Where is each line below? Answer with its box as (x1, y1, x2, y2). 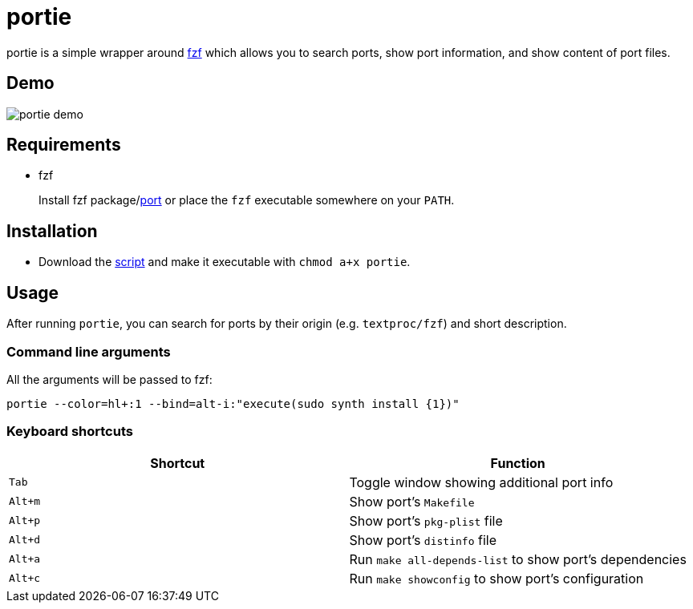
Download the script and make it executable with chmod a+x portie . (38, 255, 411, 269)
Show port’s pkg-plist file (349, 512, 503, 529)
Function (490, 454, 545, 471)
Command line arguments (6, 343, 171, 360)
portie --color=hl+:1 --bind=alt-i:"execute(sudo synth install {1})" (6, 397, 460, 410)
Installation (6, 220, 98, 241)
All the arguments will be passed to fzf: (6, 372, 213, 386)
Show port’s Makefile (349, 493, 475, 510)
